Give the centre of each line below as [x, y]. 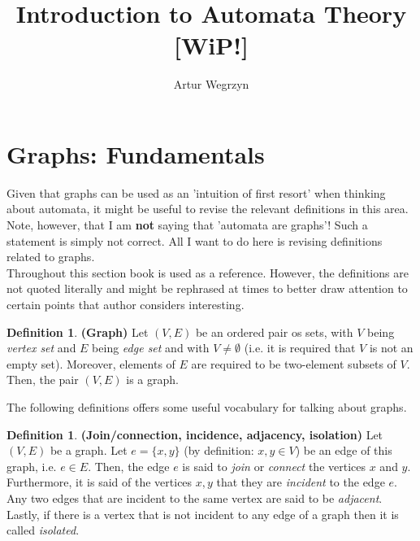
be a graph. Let [89, 450]
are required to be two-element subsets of [294, 363]
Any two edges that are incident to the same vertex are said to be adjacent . [195, 497]
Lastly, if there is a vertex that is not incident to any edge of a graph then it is [203, 514]
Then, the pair [43, 380]
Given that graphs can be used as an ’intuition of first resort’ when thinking [196, 192]
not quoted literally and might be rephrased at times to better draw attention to [207, 288]
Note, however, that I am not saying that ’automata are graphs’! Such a [187, 225]
